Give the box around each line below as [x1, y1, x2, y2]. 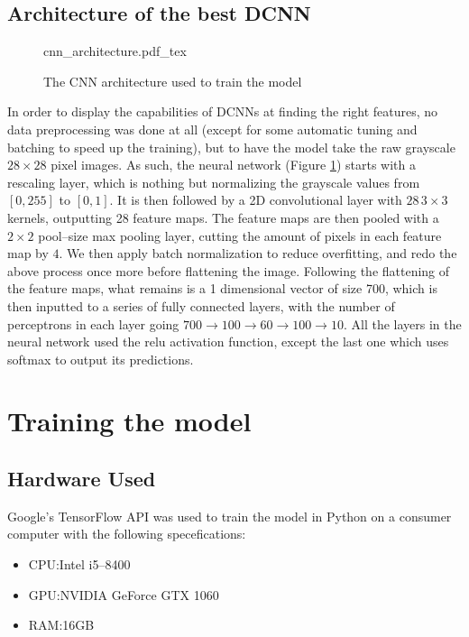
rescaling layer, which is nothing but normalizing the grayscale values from [7, 172, 420, 191]
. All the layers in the [343, 314, 462, 333]
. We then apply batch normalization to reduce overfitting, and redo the [59, 244, 457, 263]
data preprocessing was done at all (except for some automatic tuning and [7, 119, 418, 138]
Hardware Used [7, 465, 156, 493]
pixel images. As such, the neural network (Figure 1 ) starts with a [51, 155, 416, 174]
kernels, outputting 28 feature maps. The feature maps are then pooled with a [7, 208, 439, 226]
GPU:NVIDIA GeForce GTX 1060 [28, 585, 219, 604]
